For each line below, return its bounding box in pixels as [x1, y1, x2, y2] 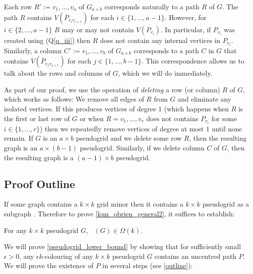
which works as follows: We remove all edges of [4, 94, 144, 104]
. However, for [165, 12, 207, 22]
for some [211, 113, 237, 123]
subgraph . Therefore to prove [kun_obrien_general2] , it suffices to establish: [4, 208, 235, 218]
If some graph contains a [4, 199, 78, 209]
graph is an [4, 142, 38, 152]
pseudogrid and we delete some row [76, 133, 182, 143]
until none [211, 123, 242, 133]
